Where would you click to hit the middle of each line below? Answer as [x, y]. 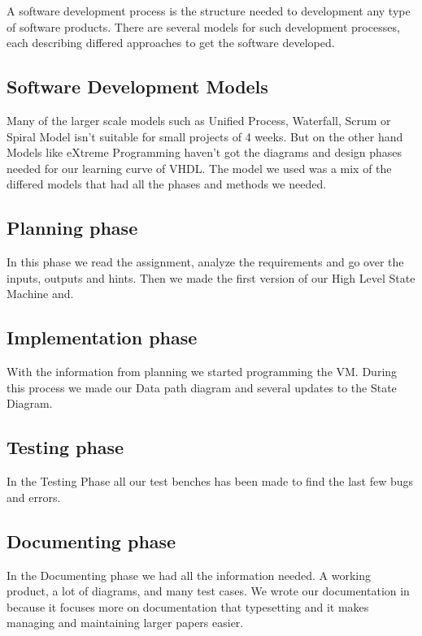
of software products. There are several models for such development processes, [203, 26]
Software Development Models [137, 87]
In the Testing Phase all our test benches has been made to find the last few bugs [210, 481]
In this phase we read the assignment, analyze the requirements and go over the [205, 262]
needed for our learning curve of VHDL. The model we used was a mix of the [199, 168]
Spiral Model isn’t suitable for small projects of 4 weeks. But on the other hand [205, 136]
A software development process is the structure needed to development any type [209, 11]
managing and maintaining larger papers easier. [125, 623]
